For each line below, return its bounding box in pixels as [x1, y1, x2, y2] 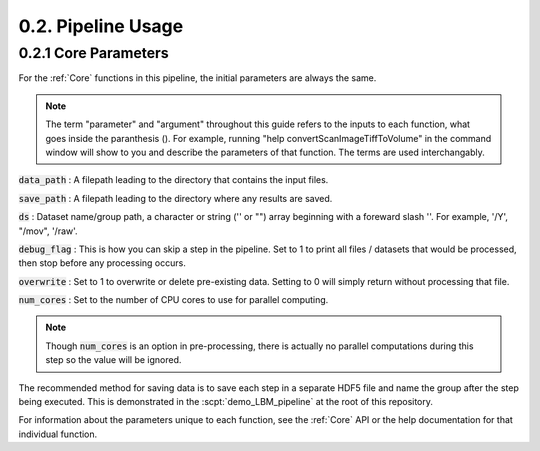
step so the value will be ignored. [45, 354, 182, 366]
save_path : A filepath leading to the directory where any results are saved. [18, 192, 333, 204]
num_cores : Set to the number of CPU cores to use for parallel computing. [18, 294, 329, 306]
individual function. [18, 428, 98, 440]
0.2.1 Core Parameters [18, 44, 169, 62]
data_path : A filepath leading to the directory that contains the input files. [18, 174, 329, 186]
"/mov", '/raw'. [18, 225, 79, 237]
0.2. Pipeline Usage [18, 15, 184, 37]
